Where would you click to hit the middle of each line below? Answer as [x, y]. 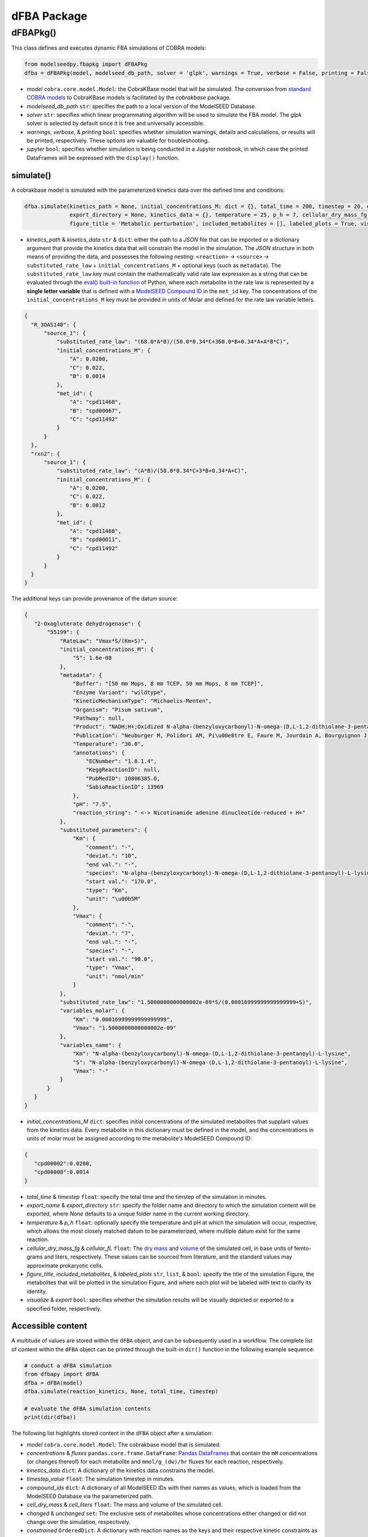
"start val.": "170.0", [121, 882]
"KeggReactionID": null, [123, 770]
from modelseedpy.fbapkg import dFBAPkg [86, 64]
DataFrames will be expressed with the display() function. [103, 157]
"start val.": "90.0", [120, 959]
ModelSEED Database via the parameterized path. [90, 1496]
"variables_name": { [91, 1045]
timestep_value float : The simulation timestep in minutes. [101, 1479]
